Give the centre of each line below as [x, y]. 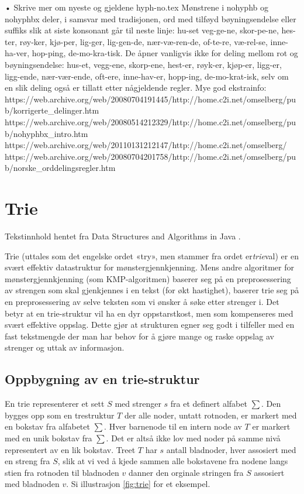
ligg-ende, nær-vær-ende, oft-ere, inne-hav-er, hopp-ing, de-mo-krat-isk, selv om [147, 76]
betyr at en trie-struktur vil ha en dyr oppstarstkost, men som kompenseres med [149, 313]
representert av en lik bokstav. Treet [70, 449]
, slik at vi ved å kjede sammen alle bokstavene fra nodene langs [173, 461]
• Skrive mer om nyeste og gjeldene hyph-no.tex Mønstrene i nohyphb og [137, 7]
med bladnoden [32, 484]
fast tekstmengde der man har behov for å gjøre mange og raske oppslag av [139, 336]
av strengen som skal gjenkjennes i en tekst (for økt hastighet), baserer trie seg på [152, 290]
